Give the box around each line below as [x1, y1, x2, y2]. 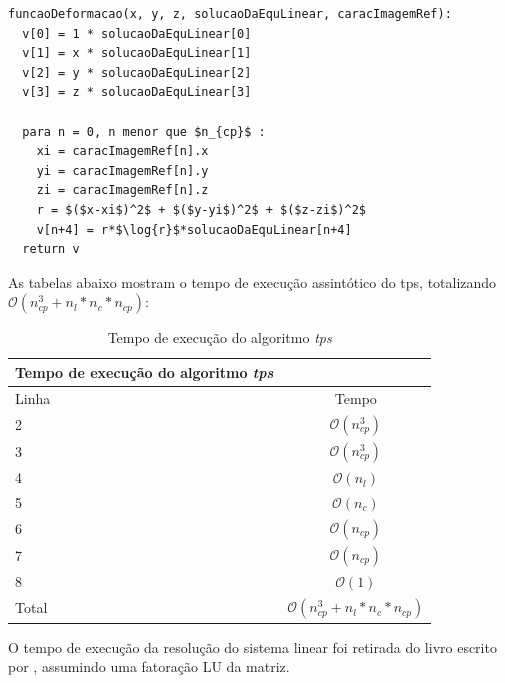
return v [22, 242, 80, 257]
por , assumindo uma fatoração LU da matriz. [8, 656, 290, 677]
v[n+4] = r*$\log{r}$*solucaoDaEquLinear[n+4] [36, 222, 352, 237]
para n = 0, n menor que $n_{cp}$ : [22, 124, 266, 139]
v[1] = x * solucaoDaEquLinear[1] [22, 46, 252, 61]
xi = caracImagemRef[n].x [36, 144, 209, 159]
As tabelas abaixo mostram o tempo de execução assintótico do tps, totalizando [8, 271, 497, 292]
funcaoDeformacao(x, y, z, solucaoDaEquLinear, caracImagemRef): [8, 7, 452, 21]
